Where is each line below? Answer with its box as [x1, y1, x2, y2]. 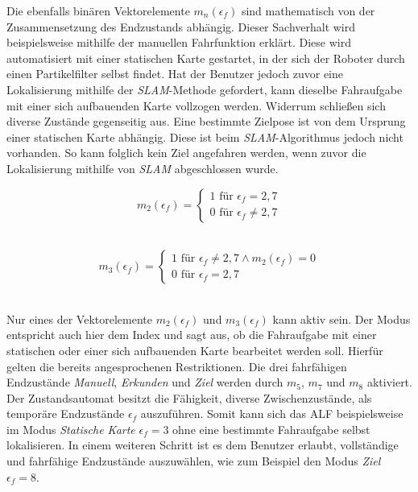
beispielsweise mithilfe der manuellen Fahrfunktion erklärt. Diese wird [6, 34, 351, 51]
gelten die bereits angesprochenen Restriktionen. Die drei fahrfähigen [6, 358, 347, 374]
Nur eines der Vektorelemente [6, 310, 153, 327]
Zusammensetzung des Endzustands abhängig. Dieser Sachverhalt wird [6, 18, 356, 35]
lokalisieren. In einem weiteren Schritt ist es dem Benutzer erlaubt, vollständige [6, 436, 399, 453]
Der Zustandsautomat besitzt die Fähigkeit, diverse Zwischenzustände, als [6, 389, 372, 406]
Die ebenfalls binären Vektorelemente [6, 2, 190, 19]
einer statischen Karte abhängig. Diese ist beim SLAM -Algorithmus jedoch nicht [6, 128, 404, 145]
